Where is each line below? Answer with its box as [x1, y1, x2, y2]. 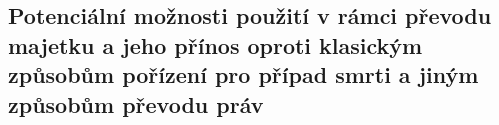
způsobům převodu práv [8, 88, 264, 119]
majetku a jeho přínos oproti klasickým [8, 29, 423, 60]
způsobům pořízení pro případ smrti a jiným [8, 59, 479, 90]
